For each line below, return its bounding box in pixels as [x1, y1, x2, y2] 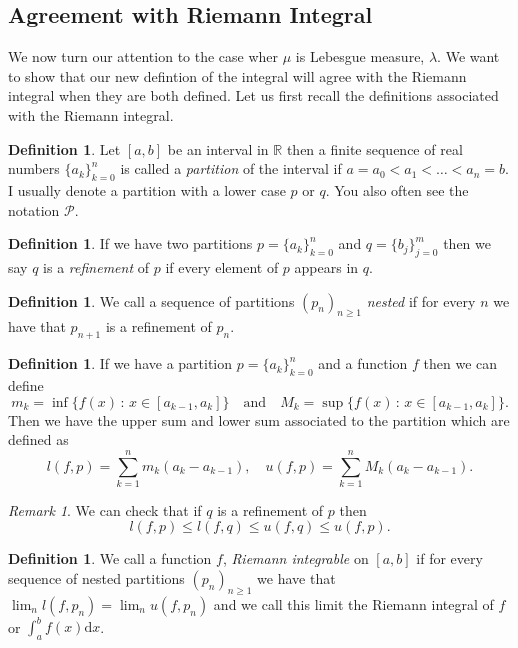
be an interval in [167, 138, 269, 159]
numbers [8, 158, 60, 179]
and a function [318, 353, 408, 374]
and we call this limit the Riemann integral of [213, 593, 494, 614]
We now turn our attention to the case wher [8, 46, 279, 67]
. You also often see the [325, 179, 469, 200]
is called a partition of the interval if [120, 158, 342, 179]
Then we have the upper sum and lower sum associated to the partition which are [8, 409, 510, 430]
